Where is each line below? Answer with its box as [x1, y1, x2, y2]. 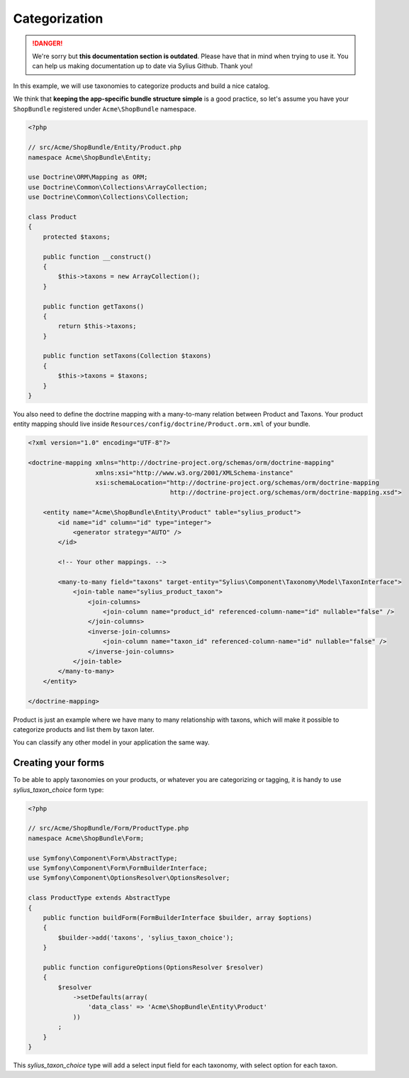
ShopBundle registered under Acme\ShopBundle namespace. [13, 104, 196, 113]
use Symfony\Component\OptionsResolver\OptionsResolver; [28, 874, 230, 882]
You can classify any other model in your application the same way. [13, 738, 211, 747]
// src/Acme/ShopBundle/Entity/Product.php [28, 143, 182, 152]
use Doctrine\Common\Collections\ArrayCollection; [28, 183, 208, 191]
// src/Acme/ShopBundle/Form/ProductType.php [28, 824, 189, 832]
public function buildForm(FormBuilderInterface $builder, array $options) [43, 913, 313, 922]
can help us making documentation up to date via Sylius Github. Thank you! [32, 62, 253, 70]
